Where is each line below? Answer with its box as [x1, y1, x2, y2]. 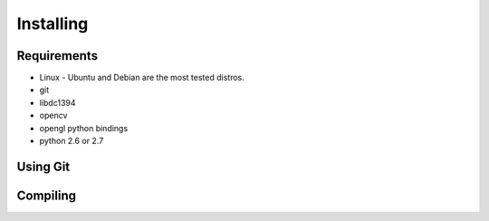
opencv [39, 110, 68, 121]
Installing [16, 14, 89, 34]
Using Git [16, 159, 71, 174]
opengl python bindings [39, 122, 129, 133]
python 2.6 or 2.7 [39, 136, 104, 147]
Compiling [16, 187, 77, 203]
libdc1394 [39, 97, 76, 108]
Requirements [16, 48, 99, 63]
